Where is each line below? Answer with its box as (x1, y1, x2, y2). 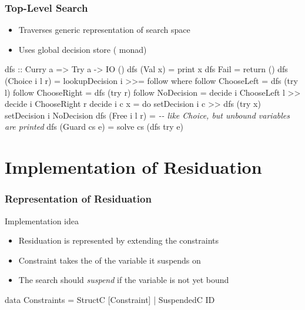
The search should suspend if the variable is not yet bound (18, 274, 229, 286)
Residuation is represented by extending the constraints (18, 234, 219, 247)
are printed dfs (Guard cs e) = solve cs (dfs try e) (5, 120, 183, 133)
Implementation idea (5, 214, 79, 227)
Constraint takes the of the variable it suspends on (18, 254, 201, 266)
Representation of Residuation (5, 191, 152, 206)
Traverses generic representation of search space (18, 23, 190, 36)
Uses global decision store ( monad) (18, 43, 147, 55)
